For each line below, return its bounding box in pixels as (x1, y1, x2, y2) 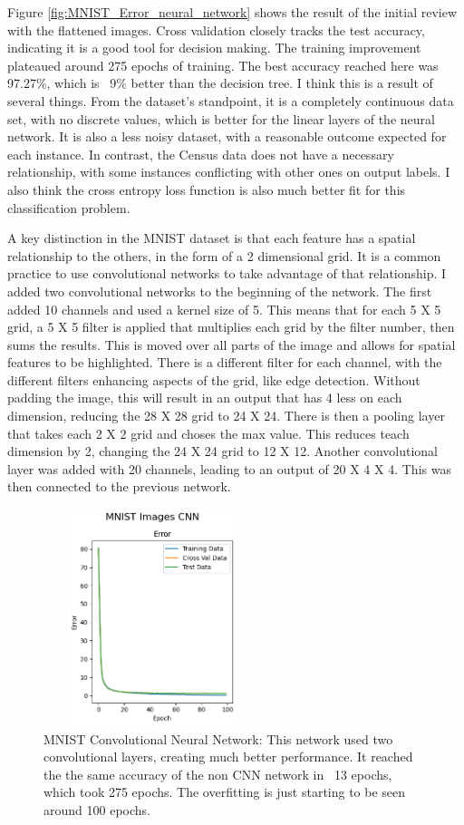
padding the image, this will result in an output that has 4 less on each (7, 388, 402, 407)
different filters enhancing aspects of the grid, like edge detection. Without (7, 370, 420, 389)
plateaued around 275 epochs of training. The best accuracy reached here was (7, 55, 439, 74)
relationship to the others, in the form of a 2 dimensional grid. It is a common (7, 246, 441, 265)
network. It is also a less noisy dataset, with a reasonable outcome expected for (7, 127, 447, 146)
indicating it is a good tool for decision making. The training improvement (7, 38, 421, 57)
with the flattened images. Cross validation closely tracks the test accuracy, (7, 20, 425, 39)
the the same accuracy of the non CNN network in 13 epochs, (43, 764, 392, 783)
